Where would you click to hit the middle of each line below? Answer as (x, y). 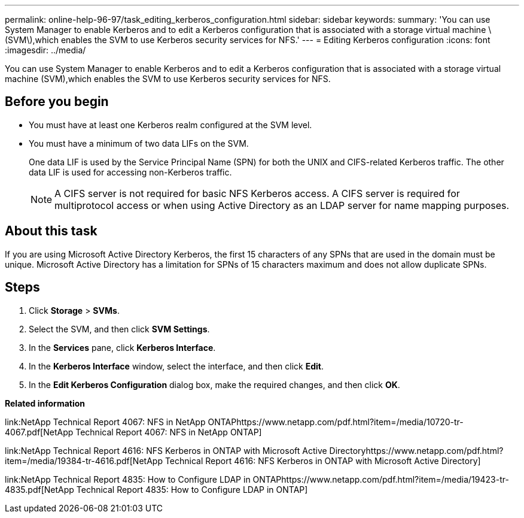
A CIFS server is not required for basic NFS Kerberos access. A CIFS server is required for (257, 193)
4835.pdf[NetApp (39, 489)
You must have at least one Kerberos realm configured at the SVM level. (170, 125)
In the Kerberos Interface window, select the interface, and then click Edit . (176, 366)
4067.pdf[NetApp (39, 432)
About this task (51, 231)
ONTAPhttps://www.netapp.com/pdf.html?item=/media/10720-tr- (336, 422)
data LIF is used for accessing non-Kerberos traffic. (130, 172)
